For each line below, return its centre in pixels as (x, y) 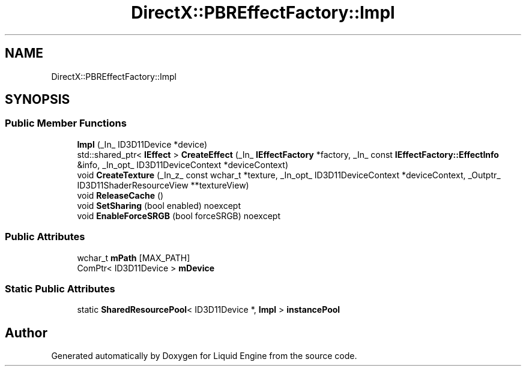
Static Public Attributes (60, 288)
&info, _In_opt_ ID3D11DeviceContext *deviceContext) (183, 164)
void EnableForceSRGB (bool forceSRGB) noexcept (179, 216)
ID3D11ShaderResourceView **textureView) (163, 185)
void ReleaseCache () (120, 195)
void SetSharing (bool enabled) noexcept (159, 205)
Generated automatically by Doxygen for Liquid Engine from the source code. (204, 356)
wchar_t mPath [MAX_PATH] (134, 258)
